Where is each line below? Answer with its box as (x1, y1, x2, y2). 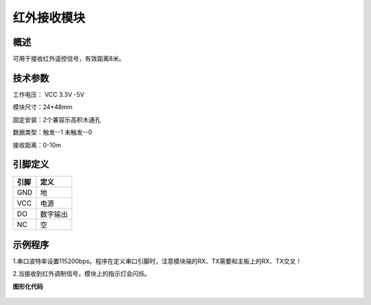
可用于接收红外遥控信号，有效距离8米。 (12, 55, 125, 63)
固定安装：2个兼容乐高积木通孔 (12, 115, 101, 123)
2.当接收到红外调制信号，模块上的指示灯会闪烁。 (12, 269, 151, 278)
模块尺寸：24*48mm (12, 103, 73, 111)
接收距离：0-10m (12, 141, 62, 149)
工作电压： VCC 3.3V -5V (12, 90, 85, 99)
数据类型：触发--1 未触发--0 (12, 128, 93, 136)
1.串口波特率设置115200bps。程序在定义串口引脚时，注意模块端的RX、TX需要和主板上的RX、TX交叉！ (12, 257, 302, 265)
